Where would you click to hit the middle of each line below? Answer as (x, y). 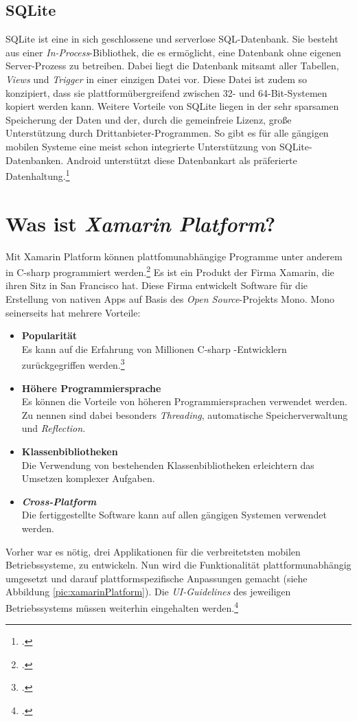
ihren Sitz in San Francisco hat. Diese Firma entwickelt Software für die (157, 285)
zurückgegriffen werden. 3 (73, 364)
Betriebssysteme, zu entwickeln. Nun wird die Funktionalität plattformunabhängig (178, 565)
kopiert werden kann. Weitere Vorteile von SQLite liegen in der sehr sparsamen (172, 106)
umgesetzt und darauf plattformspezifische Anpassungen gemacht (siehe (157, 578)
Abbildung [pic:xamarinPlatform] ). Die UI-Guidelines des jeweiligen (148, 592)
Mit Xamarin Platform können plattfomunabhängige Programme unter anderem (174, 256)
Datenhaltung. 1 (38, 175)
